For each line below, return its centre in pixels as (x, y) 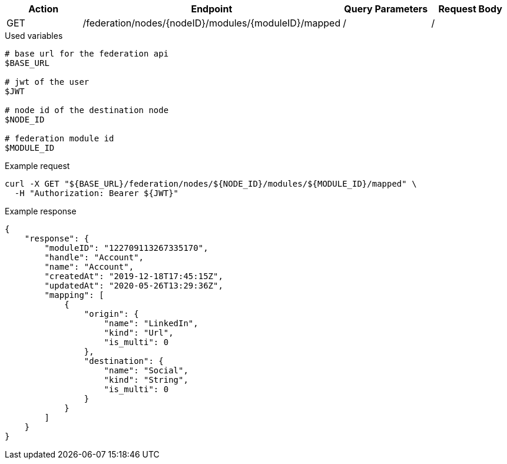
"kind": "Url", (139, 333)
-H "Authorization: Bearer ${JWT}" (97, 193)
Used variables (34, 36)
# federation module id (59, 138)
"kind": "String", (146, 380)
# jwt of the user (47, 82)
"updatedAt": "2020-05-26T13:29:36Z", (134, 286)
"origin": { (111, 314)
